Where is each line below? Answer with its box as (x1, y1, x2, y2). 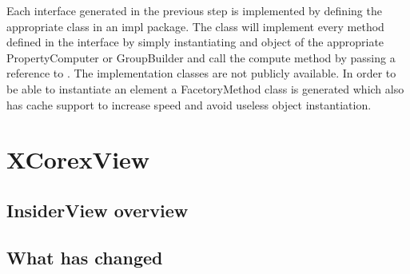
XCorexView (6, 143, 150, 176)
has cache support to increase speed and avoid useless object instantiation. (6, 96, 372, 113)
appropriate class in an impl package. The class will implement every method (6, 18, 384, 34)
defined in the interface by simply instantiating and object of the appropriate (6, 34, 384, 50)
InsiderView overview (6, 197, 189, 222)
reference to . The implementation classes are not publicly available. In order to (6, 65, 396, 81)
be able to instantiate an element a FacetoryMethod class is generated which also (6, 80, 404, 97)
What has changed (6, 244, 163, 269)
